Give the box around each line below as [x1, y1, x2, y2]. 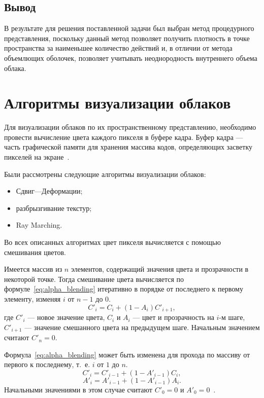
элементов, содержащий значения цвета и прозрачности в [71, 264, 249, 274]
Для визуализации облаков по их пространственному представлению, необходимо [4, 122, 256, 132]
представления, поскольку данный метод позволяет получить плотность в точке [4, 32, 250, 43]
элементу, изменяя [4, 294, 61, 304]
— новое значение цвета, [27, 312, 105, 322]
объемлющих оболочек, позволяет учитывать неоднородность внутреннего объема [4, 52, 257, 63]
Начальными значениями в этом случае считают [4, 384, 152, 394]
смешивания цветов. [4, 246, 66, 257]
